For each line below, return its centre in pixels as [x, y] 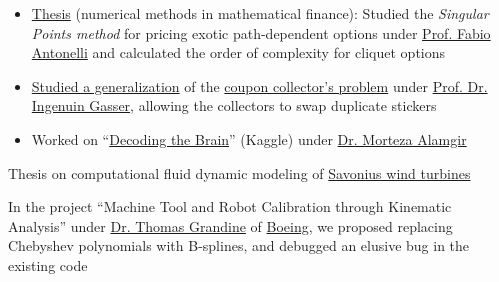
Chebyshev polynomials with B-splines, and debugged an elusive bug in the [239, 245]
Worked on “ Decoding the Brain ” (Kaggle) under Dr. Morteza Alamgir [249, 138]
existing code [48, 264]
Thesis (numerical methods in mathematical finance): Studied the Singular [260, 13]
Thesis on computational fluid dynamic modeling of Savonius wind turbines [239, 172]
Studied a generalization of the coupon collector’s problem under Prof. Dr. [259, 85]
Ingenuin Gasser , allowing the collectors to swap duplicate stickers [234, 105]
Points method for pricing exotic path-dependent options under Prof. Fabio [261, 32]
